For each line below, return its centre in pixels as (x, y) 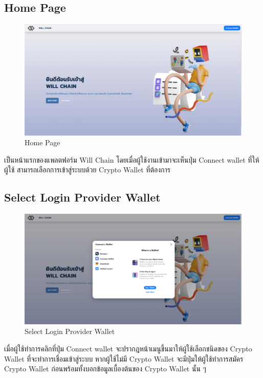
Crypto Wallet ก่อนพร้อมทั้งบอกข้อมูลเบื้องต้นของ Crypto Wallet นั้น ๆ (105, 369)
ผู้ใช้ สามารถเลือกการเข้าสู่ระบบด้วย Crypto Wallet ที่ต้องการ (87, 170)
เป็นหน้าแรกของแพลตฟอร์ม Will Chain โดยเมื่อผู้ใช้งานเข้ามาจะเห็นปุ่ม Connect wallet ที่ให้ (132, 159)
